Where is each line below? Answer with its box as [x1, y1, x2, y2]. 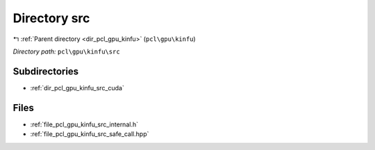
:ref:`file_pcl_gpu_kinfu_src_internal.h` [30, 120, 139, 128]
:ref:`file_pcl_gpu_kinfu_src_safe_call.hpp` [30, 130, 149, 138]
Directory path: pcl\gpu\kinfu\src [12, 47, 121, 56]
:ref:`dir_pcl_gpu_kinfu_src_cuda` [30, 83, 124, 92]
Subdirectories [12, 65, 79, 77]
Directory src [12, 10, 90, 26]
